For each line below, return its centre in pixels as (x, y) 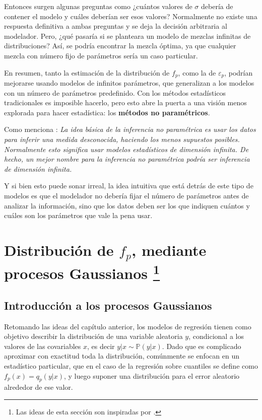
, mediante (169, 250)
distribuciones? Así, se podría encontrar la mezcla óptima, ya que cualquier (120, 46)
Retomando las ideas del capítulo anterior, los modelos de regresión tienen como (128, 326)
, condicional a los (216, 336)
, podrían (239, 72)
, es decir (101, 346)
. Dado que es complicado (202, 346)
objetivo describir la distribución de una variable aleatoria (93, 336)
